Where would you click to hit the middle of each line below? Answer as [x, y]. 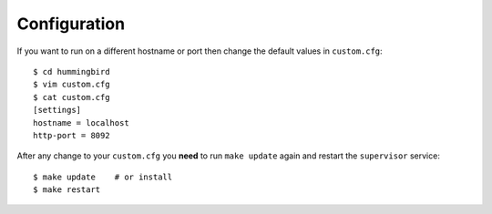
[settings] [57, 110]
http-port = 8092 [72, 135]
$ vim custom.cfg [72, 85]
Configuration [71, 24]
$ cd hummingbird [72, 71]
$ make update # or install [103, 177]
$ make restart [67, 190]
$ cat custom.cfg [72, 97]
